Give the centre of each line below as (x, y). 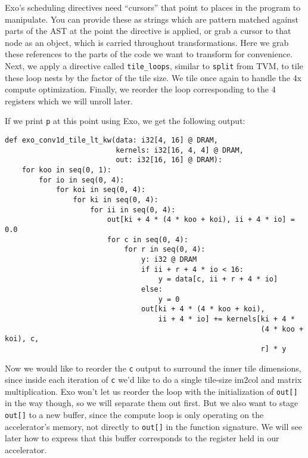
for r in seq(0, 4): (165, 250)
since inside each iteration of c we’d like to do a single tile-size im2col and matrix (153, 380)
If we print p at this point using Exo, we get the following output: (125, 121)
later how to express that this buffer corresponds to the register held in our (142, 438)
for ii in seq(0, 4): (133, 210)
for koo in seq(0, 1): (66, 170)
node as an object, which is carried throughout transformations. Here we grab (147, 42)
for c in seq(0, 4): (147, 239)
